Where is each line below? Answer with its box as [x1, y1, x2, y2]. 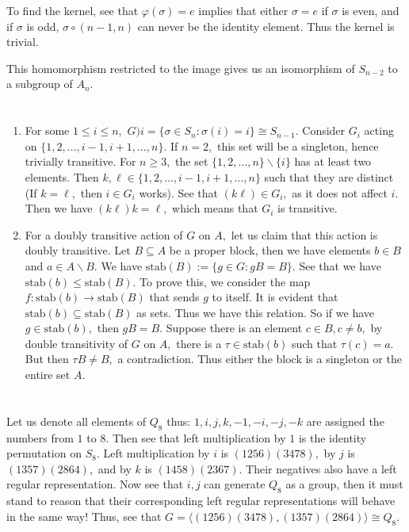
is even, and [342, 2, 399, 18]
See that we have [299, 257, 381, 274]
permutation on [6, 445, 82, 461]
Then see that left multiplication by [112, 429, 286, 446]
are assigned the [306, 412, 384, 429]
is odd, [26, 17, 59, 34]
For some [25, 122, 70, 139]
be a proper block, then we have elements [169, 242, 371, 258]
